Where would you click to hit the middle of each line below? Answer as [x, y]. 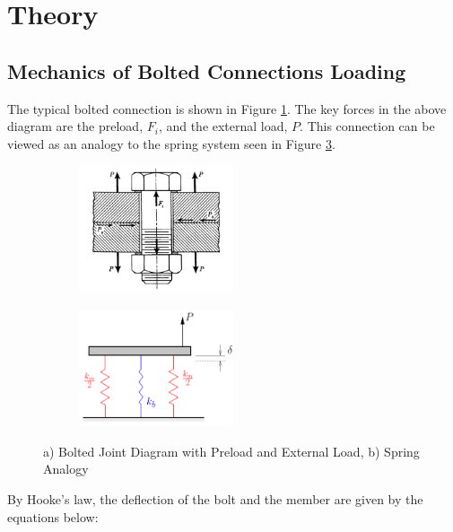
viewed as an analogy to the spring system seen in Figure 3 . [171, 143]
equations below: [53, 516]
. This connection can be [367, 126]
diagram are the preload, [75, 126]
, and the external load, [223, 126]
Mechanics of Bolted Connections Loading [207, 70]
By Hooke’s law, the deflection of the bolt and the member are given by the [215, 499]
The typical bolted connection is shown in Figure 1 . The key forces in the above [227, 108]
